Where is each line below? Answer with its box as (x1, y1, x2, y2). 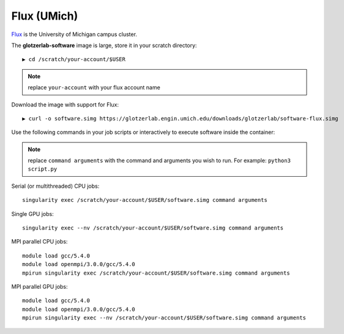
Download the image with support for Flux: (11, 101, 119, 108)
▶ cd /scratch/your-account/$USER (22, 56, 125, 63)
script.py (28, 166, 58, 173)
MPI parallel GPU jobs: (11, 283, 68, 290)
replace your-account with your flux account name (28, 84, 160, 91)
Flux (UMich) (11, 9, 78, 23)
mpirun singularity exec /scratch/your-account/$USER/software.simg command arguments (22, 269, 290, 276)
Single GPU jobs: (11, 210, 54, 217)
